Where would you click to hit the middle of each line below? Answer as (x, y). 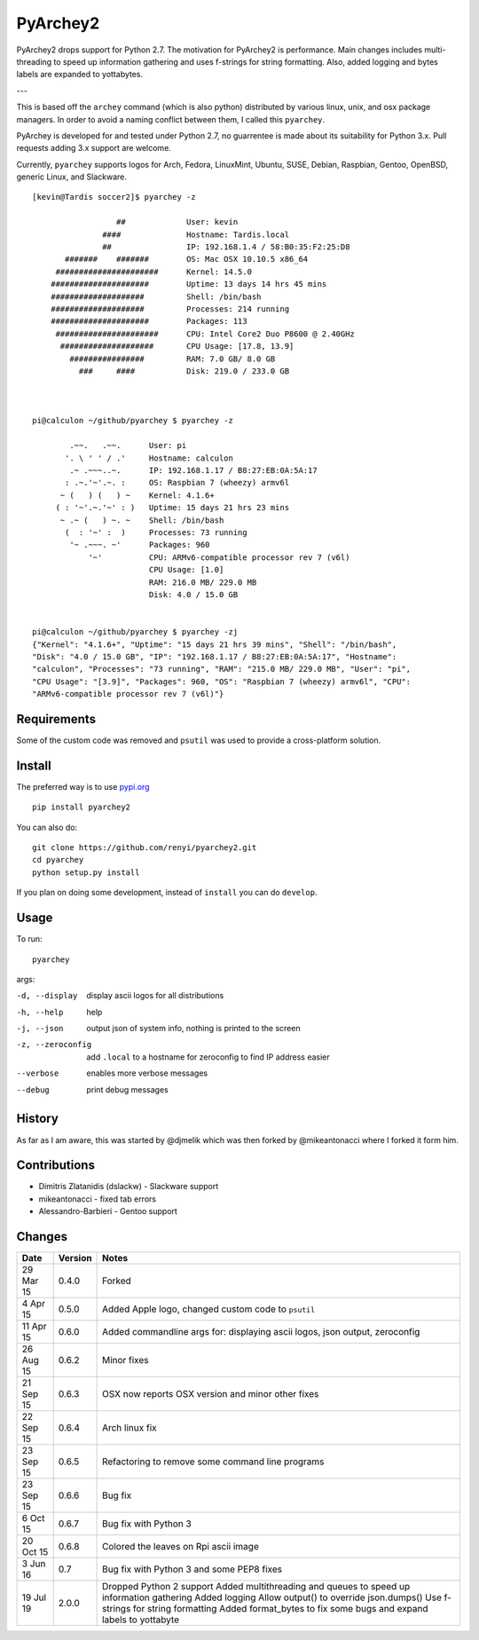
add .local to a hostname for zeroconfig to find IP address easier (208, 1057)
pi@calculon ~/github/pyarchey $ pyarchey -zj (135, 632)
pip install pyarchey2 (82, 807)
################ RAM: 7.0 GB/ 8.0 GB (173, 359)
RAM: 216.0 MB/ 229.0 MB (203, 582)
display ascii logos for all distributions (155, 996)
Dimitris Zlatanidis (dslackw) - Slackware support (129, 1187)
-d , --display (47, 996)
